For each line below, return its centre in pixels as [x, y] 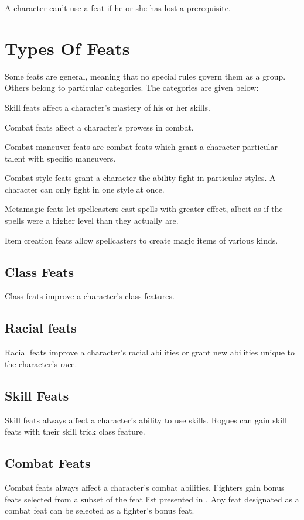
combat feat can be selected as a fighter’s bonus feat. [100, 510]
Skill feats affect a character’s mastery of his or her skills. [108, 107]
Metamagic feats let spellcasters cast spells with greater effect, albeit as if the [144, 209]
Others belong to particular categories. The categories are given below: [132, 88]
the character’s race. [41, 363]
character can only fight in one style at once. [85, 189]
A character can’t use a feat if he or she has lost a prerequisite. [118, 8]
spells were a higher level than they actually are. [92, 220]
